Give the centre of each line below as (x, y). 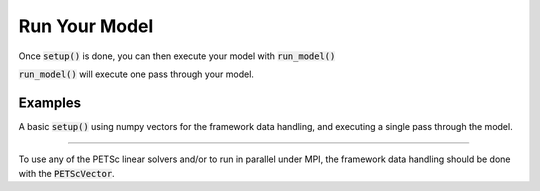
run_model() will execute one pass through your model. (136, 74)
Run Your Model (86, 26)
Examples (50, 102)
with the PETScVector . (66, 173)
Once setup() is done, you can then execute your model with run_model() (177, 56)
